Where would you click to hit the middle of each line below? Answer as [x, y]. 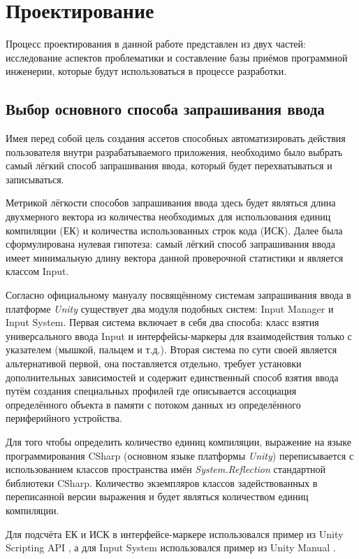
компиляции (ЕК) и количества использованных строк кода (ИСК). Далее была [174, 230]
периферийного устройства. [64, 418]
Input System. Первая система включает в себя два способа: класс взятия [162, 322]
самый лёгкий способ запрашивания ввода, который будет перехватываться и [169, 165]
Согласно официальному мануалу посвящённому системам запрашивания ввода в [178, 295]
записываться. [35, 179]
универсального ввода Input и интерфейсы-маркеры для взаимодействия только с [179, 335]
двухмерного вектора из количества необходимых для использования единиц [168, 217]
